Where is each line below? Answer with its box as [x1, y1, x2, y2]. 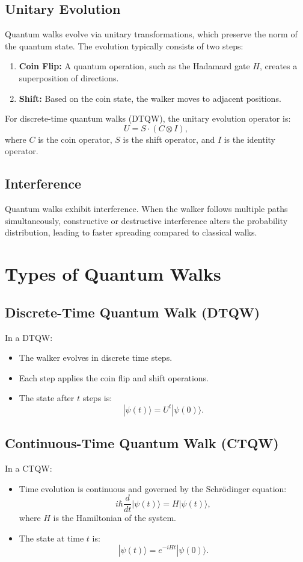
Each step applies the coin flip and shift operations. [19, 371, 209, 384]
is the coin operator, [38, 133, 112, 145]
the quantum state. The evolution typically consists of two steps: [5, 39, 243, 52]
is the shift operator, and [123, 133, 215, 145]
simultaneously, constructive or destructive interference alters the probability [5, 214, 288, 226]
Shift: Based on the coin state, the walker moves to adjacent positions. [19, 92, 281, 104]
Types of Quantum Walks [5, 261, 221, 286]
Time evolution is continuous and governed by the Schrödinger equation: [19, 482, 287, 495]
